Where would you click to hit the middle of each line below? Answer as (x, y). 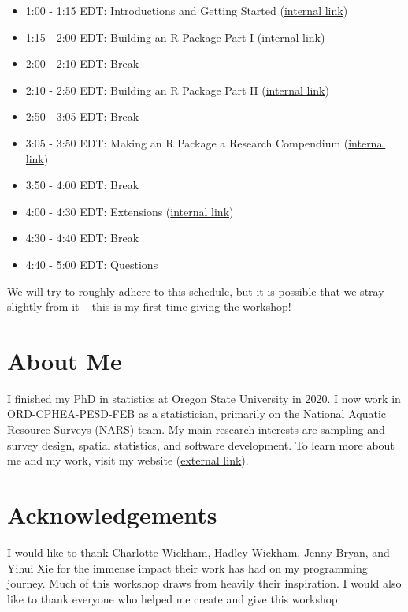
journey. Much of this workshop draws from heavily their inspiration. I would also (204, 583)
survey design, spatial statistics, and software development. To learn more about (201, 444)
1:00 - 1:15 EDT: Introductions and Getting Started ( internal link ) (187, 10)
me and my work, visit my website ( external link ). (128, 460)
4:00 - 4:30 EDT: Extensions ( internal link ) (130, 211)
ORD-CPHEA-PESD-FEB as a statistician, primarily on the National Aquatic (197, 414)
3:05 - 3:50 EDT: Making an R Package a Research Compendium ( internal (206, 142)
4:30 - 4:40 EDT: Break (82, 238)
